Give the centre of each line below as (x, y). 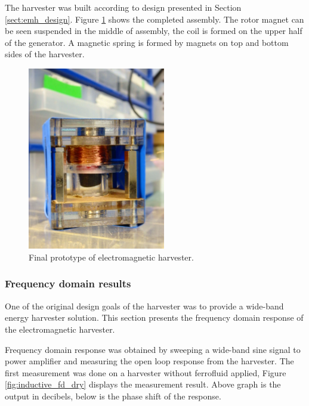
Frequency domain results (68, 283)
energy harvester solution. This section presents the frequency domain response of (154, 317)
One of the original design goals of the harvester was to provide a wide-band (144, 306)
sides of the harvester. (45, 54)
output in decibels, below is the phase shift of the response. (113, 396)
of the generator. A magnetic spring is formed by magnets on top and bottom (147, 42)
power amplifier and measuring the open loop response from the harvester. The (149, 361)
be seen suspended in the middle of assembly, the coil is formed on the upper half (154, 31)
